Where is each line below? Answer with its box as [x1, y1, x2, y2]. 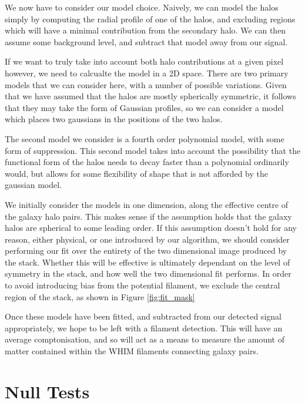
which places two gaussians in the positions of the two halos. [5, 113, 223, 125]
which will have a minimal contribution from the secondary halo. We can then [5, 24, 286, 36]
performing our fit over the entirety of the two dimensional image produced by [5, 244, 287, 257]
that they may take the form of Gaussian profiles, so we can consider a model [5, 101, 284, 113]
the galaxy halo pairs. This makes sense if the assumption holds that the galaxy [5, 210, 292, 222]
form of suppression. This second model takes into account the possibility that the [5, 144, 301, 156]
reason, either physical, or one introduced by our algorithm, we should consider [5, 233, 290, 245]
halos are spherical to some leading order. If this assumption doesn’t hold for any [5, 221, 297, 234]
